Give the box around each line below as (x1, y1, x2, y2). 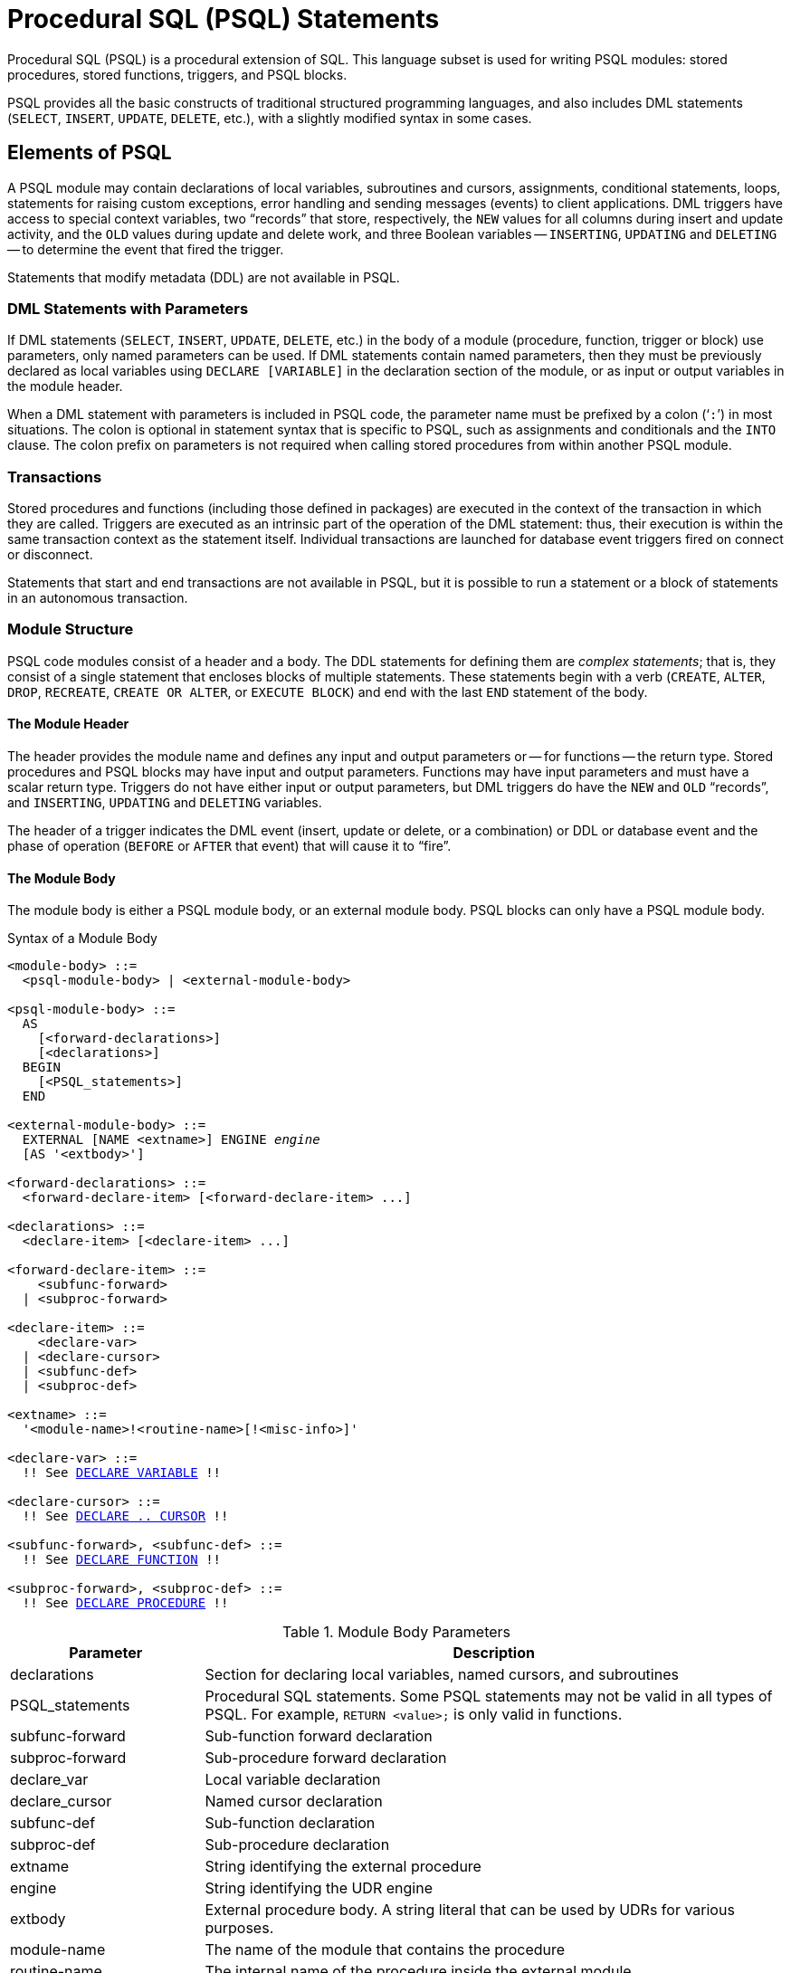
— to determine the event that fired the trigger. (7, 241, 284, 257)
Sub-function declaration (205, 1814, 376, 1833)
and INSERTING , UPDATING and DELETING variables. (7, 795, 322, 811)
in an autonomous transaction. (7, 590, 188, 606)
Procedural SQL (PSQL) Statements (7, 4, 440, 34)
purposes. (205, 1919, 274, 1938)
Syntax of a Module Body (7, 930, 157, 947)
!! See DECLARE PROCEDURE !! (22, 1596, 229, 1611)
